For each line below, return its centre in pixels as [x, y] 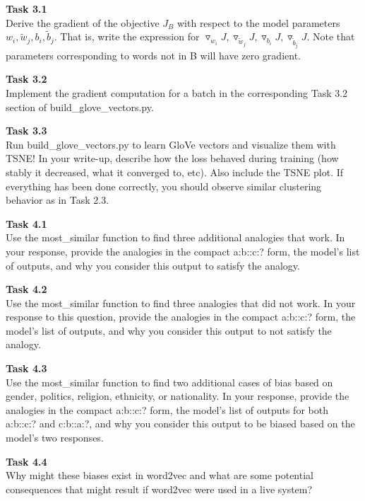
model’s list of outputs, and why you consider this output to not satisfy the [169, 330]
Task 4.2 [26, 289]
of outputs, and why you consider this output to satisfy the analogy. [153, 265]
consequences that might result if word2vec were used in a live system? [159, 489]
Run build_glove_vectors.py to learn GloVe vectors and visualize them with [171, 144]
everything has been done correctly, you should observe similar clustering [164, 186]
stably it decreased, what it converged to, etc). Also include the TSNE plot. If [175, 172]
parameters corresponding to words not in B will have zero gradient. [153, 55]
